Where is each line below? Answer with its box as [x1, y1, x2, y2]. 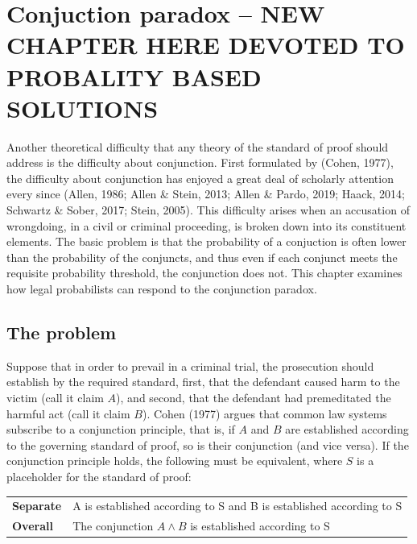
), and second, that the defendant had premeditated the [116, 389, 391, 406]
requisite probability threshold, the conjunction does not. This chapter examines [6, 264, 403, 281]
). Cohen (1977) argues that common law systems [142, 405, 387, 421]
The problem [6, 320, 117, 345]
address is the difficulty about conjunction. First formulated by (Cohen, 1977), [6, 154, 394, 171]
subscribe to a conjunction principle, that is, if [6, 421, 235, 438]
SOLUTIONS [6, 91, 159, 124]
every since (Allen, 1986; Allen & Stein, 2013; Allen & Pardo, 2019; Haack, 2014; [6, 185, 406, 202]
